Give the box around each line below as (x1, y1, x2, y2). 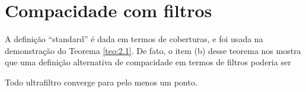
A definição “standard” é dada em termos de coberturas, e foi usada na (5, 33, 263, 45)
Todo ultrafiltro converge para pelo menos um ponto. (5, 75, 197, 88)
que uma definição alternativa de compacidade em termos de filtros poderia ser (5, 56, 291, 68)
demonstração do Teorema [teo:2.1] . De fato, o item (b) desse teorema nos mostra (5, 44, 301, 56)
